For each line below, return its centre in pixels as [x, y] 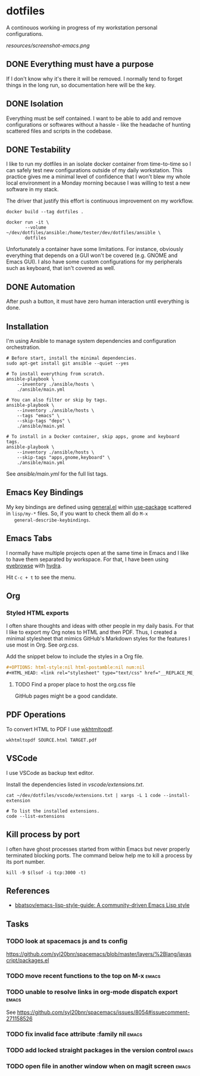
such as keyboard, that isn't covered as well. [61, 268]
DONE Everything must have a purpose [80, 64]
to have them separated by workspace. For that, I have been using [87, 559]
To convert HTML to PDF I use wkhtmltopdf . [60, 729]
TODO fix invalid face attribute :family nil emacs [74, 1034]
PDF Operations [36, 715]
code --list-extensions [36, 816]
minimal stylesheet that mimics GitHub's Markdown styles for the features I [98, 639]
